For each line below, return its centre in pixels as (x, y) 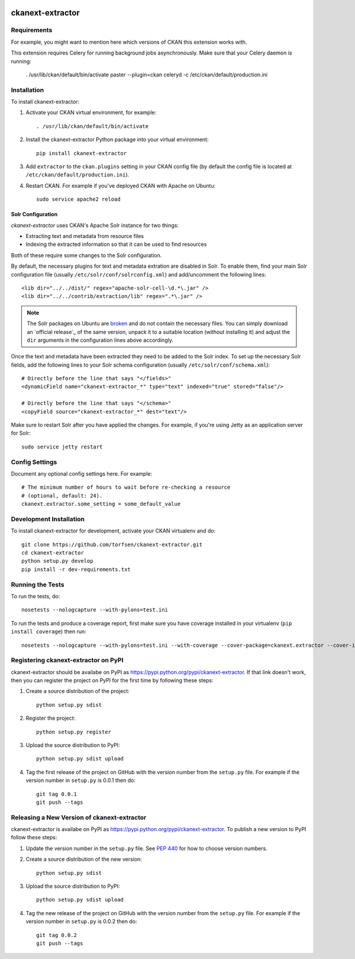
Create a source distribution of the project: (78, 691)
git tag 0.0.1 (57, 794)
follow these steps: (34, 838)
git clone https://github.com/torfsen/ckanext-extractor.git (112, 544)
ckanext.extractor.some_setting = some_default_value (101, 504)
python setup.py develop (57, 561)
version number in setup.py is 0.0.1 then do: (81, 780)
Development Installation (48, 519)
